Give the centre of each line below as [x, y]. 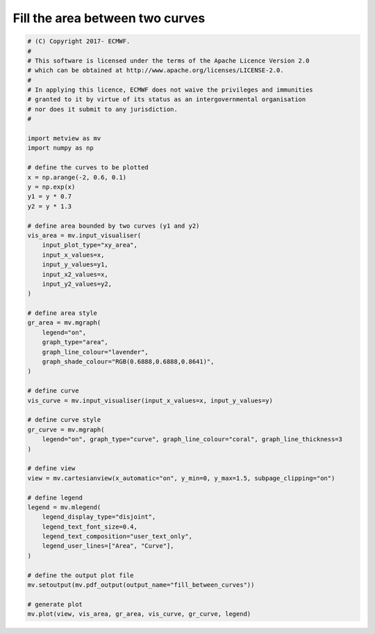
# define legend [55, 497]
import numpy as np [60, 148]
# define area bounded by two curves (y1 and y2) [114, 226]
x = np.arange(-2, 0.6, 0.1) [77, 177]
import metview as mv [64, 138]
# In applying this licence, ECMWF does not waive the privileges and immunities [170, 90]
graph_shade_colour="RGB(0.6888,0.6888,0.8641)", [128, 362]
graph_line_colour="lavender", [95, 352]
